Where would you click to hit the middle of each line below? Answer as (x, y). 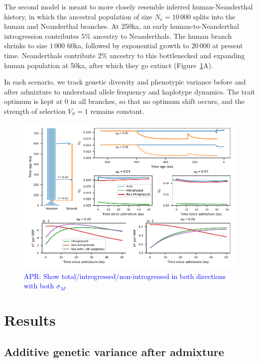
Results (30, 320)
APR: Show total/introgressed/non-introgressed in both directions (125, 276)
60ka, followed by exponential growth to (128, 45)
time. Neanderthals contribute (50, 55)
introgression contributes (42, 36)
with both (39, 286)
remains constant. (117, 111)
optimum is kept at (33, 101)
